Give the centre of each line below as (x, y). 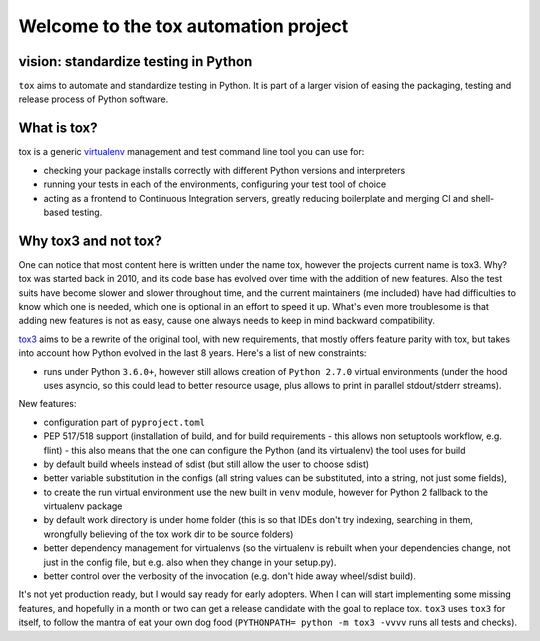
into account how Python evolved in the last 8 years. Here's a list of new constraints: (192, 353)
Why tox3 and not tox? (90, 240)
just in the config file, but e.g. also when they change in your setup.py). (190, 562)
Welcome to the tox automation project (183, 26)
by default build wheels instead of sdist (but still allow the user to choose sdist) (206, 464)
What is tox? (58, 128)
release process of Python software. (93, 99)
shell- (482, 198)
